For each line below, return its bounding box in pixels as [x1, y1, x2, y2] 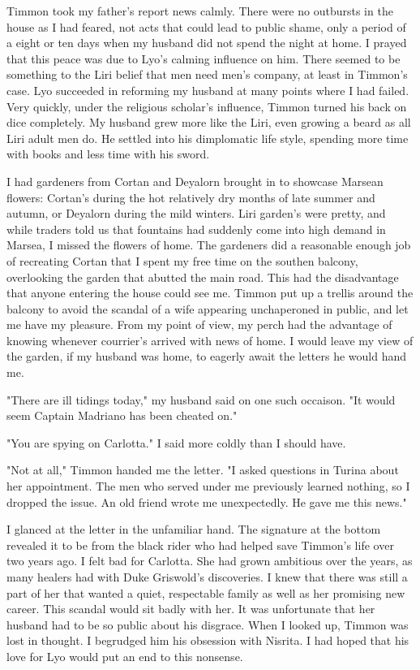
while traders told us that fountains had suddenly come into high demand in [6, 220, 386, 237]
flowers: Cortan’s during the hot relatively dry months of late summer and [6, 188, 375, 205]
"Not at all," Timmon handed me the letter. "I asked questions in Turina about [6, 461, 399, 478]
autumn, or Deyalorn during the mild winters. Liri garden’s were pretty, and [6, 205, 386, 222]
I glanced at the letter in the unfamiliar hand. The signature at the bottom [6, 521, 381, 538]
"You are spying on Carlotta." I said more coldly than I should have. [6, 434, 346, 451]
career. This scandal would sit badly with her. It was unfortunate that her [6, 600, 375, 617]
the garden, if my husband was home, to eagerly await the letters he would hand [6, 348, 407, 365]
